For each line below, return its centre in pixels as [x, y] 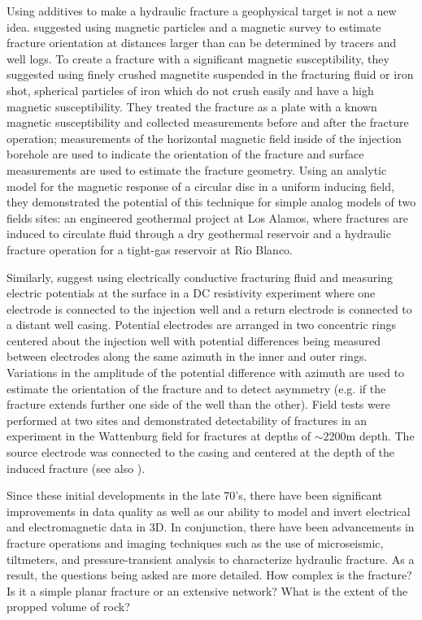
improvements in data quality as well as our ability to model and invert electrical [209, 511]
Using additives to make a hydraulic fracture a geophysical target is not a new [202, 11]
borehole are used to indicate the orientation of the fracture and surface [185, 154]
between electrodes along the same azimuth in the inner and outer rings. [187, 356]
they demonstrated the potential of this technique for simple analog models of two [211, 202]
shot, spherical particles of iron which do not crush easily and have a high [190, 90]
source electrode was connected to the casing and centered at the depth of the [201, 452]
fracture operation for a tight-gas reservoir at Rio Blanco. [150, 249]
